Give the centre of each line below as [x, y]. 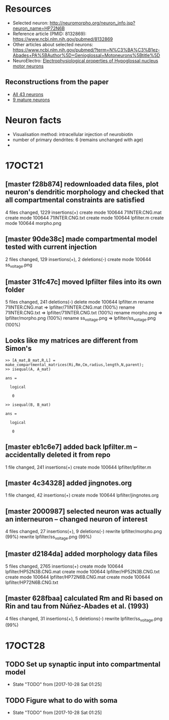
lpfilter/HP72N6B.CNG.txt [32, 582]
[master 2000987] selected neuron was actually [83, 511]
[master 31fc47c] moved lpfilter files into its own [83, 282]
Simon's [19, 349]
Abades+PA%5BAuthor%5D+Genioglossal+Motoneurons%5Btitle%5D [86, 55]
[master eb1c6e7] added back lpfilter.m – [71, 447]
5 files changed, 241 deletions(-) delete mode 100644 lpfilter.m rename [80, 302]
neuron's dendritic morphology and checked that [84, 192]
